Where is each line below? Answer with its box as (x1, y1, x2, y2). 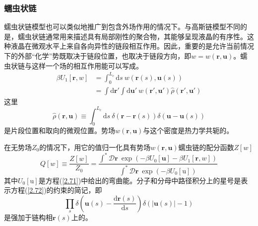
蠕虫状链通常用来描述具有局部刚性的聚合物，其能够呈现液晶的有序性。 (17, 31, 247, 41)
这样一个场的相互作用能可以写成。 (31, 60, 143, 71)
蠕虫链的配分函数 (178, 142, 234, 152)
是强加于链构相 (4, 212, 53, 223)
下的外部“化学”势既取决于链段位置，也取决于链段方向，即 (4, 51, 192, 61)
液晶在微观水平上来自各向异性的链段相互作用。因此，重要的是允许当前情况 (10, 41, 254, 51)
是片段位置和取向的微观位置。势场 (4, 125, 115, 136)
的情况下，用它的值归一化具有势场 (39, 142, 151, 152)
